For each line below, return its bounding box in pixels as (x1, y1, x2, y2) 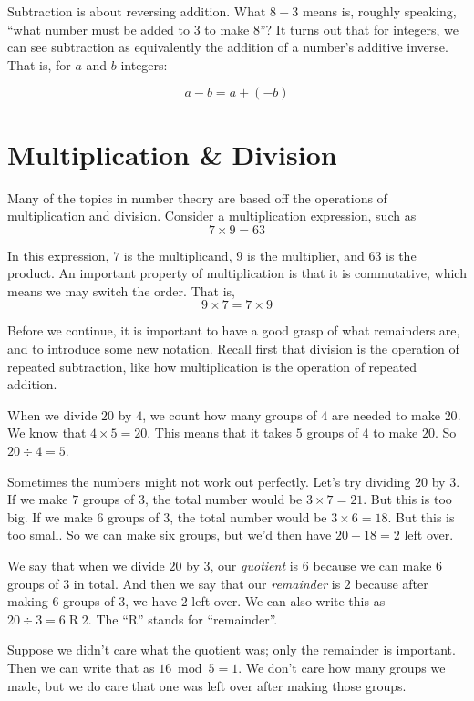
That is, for (7, 55, 71, 74)
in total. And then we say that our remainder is (73, 573, 341, 593)
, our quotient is (210, 556, 299, 574)
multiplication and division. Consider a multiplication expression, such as (7, 206, 417, 225)
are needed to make (331, 405, 440, 424)
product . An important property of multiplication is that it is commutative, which (7, 263, 467, 283)
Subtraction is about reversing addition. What (7, 2, 266, 20)
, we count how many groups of (142, 405, 317, 424)
